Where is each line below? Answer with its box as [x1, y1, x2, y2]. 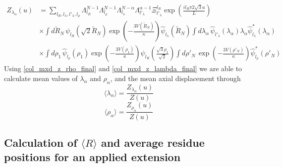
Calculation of [4, 134, 77, 150]
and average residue [101, 134, 205, 150]
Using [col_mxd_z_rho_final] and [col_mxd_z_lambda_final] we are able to [4, 63, 242, 74]
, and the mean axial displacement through [110, 73, 241, 83]
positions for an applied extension [4, 149, 181, 165]
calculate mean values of [4, 73, 78, 83]
